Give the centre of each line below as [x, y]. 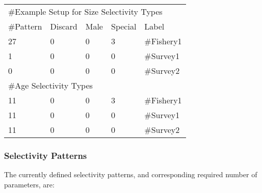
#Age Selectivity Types [50, 85]
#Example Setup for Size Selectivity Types [85, 11]
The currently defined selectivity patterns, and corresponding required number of [131, 174]
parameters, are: [29, 184]
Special [124, 26]
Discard [64, 26]
